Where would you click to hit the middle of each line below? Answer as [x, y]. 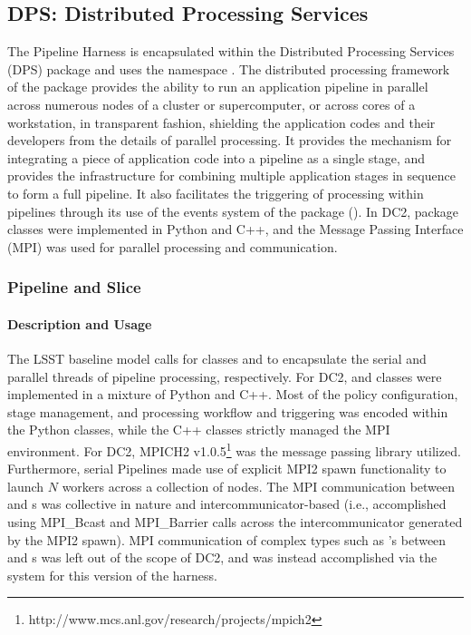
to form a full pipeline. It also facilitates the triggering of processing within [216, 193]
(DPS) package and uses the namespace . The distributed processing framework [229, 68]
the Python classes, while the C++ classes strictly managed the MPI [199, 430]
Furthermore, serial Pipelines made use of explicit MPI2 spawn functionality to [227, 469]
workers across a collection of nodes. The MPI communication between [259, 486]
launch [26, 486]
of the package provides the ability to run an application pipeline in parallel [218, 87]
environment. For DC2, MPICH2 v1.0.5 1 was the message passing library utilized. [234, 449]
